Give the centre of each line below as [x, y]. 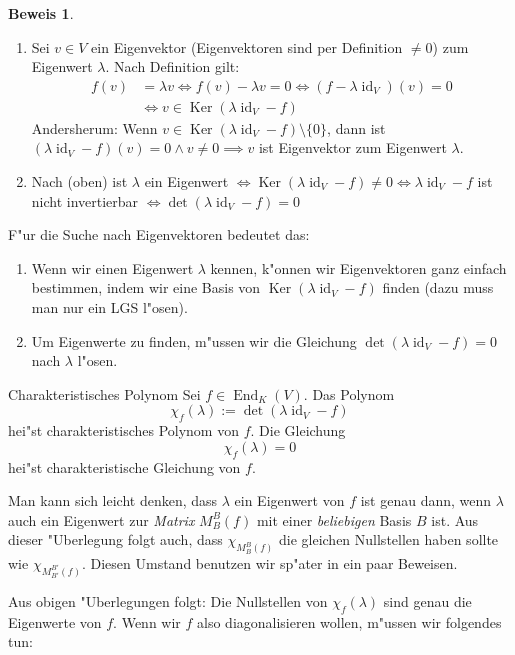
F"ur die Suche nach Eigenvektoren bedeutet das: [159, 234]
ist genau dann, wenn [426, 500]
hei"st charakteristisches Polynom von [123, 430]
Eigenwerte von [55, 621]
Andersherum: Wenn [94, 127]
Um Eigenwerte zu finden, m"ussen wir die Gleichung [194, 340]
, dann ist [356, 127]
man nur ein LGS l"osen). [109, 307]
